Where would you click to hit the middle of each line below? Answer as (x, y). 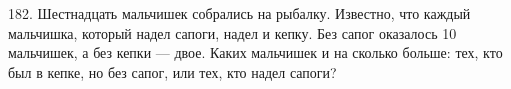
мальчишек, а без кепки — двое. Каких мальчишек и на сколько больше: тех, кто (255, 52)
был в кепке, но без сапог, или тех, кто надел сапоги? (172, 71)
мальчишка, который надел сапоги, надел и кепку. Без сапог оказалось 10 (232, 32)
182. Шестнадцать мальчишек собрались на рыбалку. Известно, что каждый (239, 13)
